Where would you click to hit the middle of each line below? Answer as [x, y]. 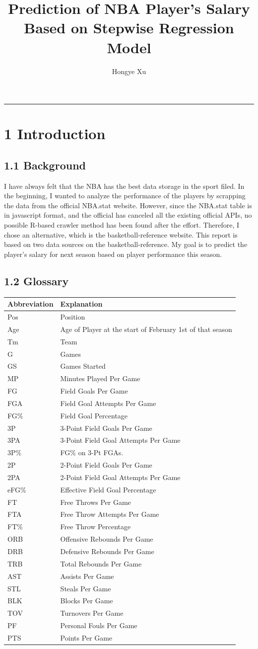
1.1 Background [45, 165]
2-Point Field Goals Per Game [106, 465]
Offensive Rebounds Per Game [107, 539]
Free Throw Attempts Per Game [110, 514]
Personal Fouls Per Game [99, 625]
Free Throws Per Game [96, 502]
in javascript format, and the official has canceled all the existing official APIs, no [128, 215]
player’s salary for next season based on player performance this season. [113, 254]
